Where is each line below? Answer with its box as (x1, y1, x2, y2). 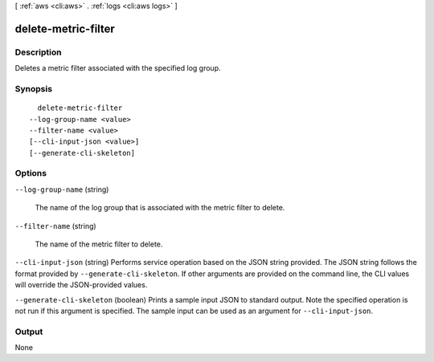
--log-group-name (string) (14, 185, 109, 194)
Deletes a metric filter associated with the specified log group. (14, 63, 221, 73)
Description (14, 47, 62, 58)
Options (14, 168, 47, 179)
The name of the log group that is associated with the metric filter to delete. (35, 203, 285, 213)
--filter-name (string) (14, 221, 96, 230)
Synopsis (14, 83, 52, 94)
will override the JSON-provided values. (14, 280, 148, 290)
